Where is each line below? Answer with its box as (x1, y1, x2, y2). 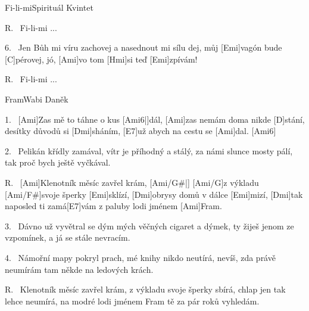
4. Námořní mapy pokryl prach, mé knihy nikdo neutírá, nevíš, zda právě (5, 251, 276, 263)
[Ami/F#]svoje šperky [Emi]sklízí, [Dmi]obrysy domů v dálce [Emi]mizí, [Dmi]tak (5, 188, 303, 200)
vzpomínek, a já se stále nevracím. (5, 231, 130, 244)
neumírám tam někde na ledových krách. (5, 263, 154, 275)
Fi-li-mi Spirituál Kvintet (5, 1, 93, 13)
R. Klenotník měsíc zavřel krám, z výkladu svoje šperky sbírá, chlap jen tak (5, 283, 286, 296)
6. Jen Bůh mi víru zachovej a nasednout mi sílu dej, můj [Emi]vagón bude (5, 41, 282, 54)
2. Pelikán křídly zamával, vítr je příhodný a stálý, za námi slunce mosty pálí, (5, 144, 293, 157)
